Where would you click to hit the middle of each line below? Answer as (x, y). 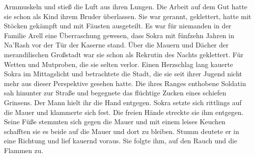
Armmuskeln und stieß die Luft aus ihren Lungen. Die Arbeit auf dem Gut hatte (126, 6)
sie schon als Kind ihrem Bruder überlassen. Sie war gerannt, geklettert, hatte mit (128, 16)
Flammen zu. (24, 150)
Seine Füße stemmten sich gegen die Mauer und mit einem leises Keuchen (115, 122)
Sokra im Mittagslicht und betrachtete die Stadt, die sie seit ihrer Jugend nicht (123, 74)
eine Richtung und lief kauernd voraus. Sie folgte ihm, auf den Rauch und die (121, 141)
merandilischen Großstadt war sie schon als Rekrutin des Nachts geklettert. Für (124, 54)
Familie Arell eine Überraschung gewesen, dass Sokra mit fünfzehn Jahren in (119, 35)
